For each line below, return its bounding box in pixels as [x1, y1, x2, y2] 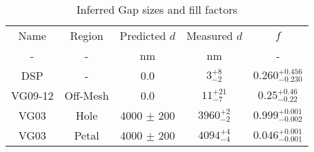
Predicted [119, 28, 166, 43]
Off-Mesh [64, 87, 109, 103]
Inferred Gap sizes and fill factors [76, 1, 237, 17]
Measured [186, 28, 233, 43]
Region [70, 28, 104, 43]
